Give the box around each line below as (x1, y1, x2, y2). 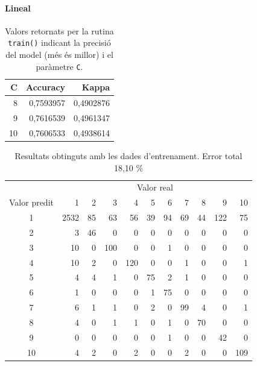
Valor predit (9, 196, 54, 209)
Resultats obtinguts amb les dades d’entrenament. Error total (14, 149, 243, 162)
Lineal (5, 1, 31, 14)
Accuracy (26, 81, 66, 93)
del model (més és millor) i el (5, 48, 113, 61)
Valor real (137, 181, 173, 194)
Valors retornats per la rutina (5, 24, 114, 37)
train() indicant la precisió (8, 36, 111, 49)
